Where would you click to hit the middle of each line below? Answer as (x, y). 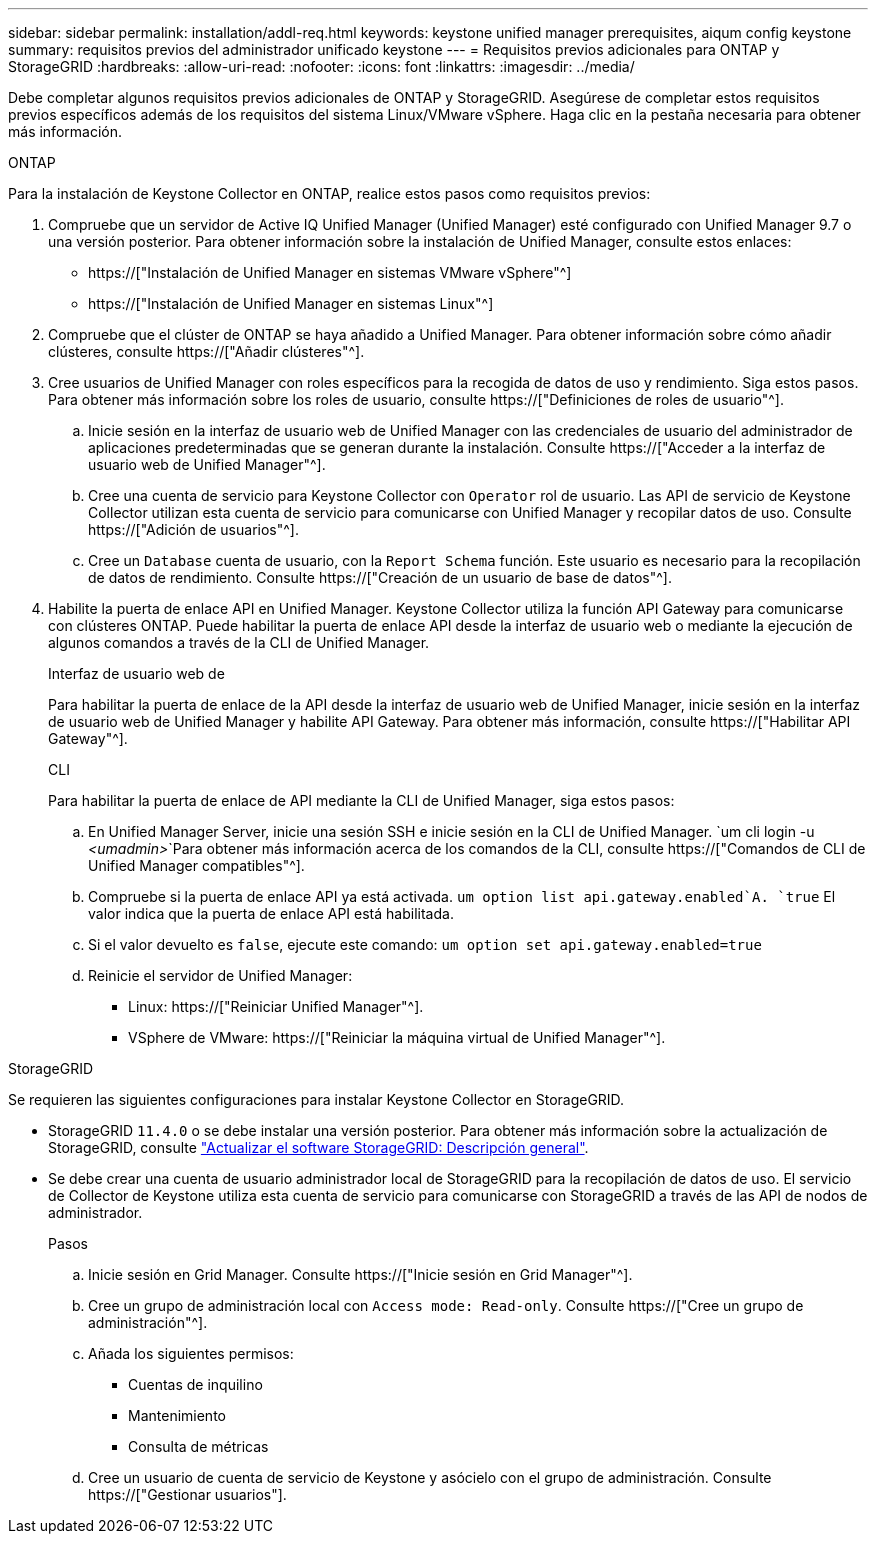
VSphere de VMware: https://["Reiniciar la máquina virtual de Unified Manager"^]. (397, 1037)
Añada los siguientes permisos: (191, 1353)
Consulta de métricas (198, 1446)
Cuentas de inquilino (195, 1384)
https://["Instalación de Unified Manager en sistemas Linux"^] (291, 303)
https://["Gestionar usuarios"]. (187, 1494)
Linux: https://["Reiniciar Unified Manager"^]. (276, 1006)
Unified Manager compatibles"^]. (196, 865)
